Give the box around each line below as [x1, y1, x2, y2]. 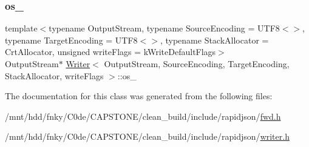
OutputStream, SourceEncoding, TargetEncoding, [104, 57, 290, 70]
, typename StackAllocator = [160, 33, 269, 46]
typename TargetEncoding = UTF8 [5, 33, 138, 46]
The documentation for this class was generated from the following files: [5, 90, 273, 102]
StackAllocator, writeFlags [5, 69, 104, 82]
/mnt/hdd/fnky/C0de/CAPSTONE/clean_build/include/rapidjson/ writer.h [5, 130, 290, 143]
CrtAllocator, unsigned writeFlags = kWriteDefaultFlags [5, 45, 216, 58]
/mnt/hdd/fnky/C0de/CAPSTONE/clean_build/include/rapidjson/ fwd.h [5, 109, 281, 122]
